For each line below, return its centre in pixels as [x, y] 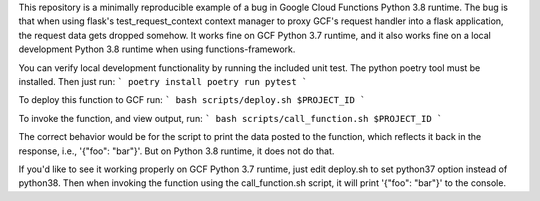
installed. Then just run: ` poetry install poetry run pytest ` [163, 81]
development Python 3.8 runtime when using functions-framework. [157, 49]
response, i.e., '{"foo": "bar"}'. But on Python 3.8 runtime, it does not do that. [176, 151]
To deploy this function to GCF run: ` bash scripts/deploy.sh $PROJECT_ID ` [192, 100]
